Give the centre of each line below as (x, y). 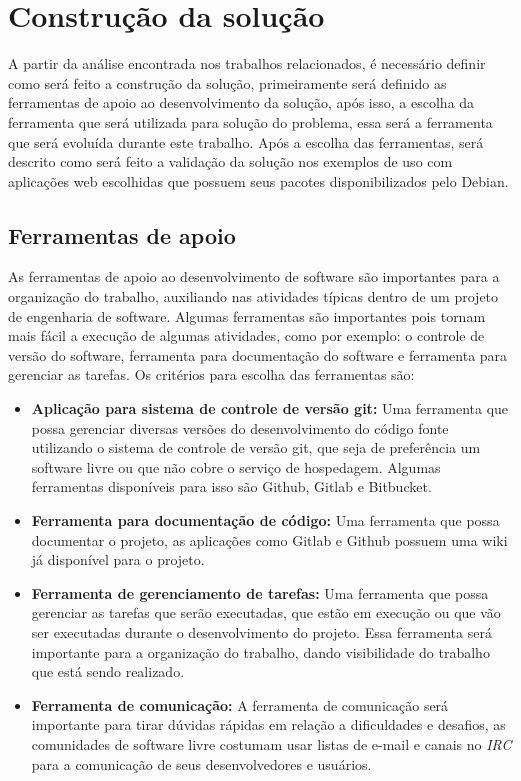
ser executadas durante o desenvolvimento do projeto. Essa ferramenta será (261, 631)
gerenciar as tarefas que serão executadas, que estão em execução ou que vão (266, 612)
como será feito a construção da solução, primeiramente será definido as (227, 82)
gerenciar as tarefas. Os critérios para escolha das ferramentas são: (211, 374)
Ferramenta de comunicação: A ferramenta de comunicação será (240, 704)
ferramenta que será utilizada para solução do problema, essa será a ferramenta (250, 121)
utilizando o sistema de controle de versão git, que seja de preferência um (256, 447)
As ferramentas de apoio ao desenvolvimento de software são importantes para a (254, 276)
